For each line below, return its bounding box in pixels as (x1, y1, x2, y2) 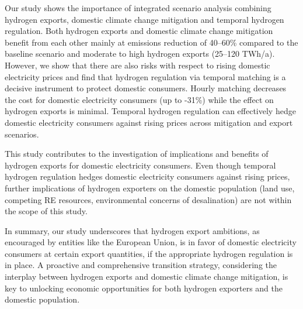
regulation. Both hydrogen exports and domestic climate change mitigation (5, 25, 273, 37)
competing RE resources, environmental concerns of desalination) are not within (5, 193, 292, 205)
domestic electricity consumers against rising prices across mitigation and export (5, 116, 293, 128)
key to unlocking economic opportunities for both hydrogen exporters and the (5, 281, 283, 294)
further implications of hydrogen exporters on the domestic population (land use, (5, 181, 295, 194)
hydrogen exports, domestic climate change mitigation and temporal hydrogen (5, 13, 284, 25)
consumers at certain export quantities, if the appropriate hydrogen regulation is (5, 247, 293, 259)
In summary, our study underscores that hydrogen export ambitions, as (5, 224, 260, 236)
